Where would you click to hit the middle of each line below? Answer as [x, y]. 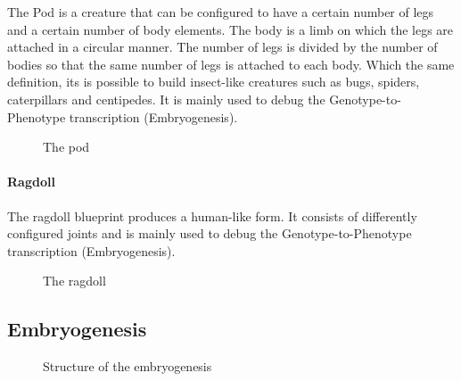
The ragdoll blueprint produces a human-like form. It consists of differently [212, 215]
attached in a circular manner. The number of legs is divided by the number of [222, 47]
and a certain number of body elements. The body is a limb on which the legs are [230, 29]
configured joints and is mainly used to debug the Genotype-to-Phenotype [210, 233]
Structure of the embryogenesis [128, 366]
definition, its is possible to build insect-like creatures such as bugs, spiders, [214, 82]
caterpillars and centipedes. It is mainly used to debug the [166, 99]
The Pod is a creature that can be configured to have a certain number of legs [221, 12]
